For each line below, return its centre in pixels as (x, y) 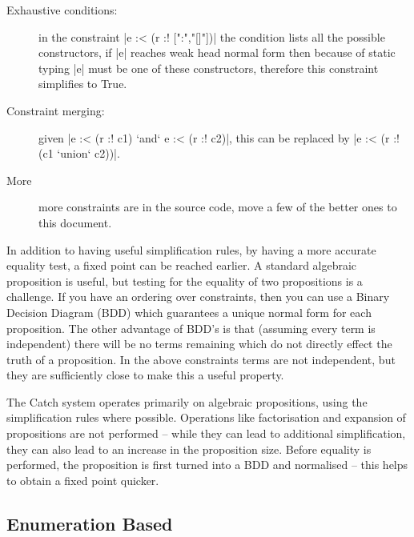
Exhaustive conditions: (62, 10)
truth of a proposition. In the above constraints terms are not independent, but (201, 359)
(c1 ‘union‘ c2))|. (79, 153)
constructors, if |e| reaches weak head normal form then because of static (217, 52)
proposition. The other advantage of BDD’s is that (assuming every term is (191, 328)
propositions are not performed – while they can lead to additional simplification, (206, 433)
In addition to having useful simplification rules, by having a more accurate (191, 249)
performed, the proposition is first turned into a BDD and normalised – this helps (207, 465)
